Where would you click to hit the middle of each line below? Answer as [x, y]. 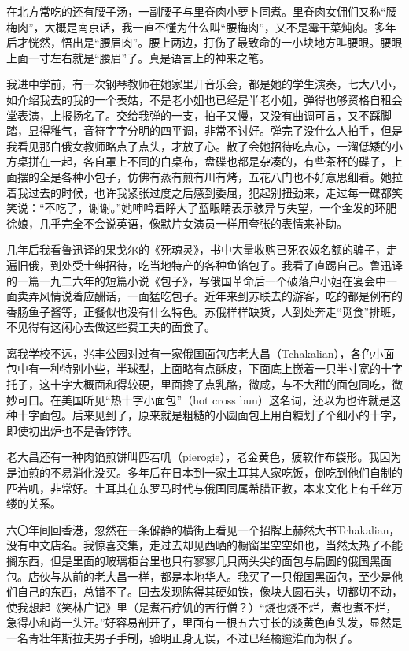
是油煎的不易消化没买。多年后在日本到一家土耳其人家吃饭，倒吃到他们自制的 [204, 472]
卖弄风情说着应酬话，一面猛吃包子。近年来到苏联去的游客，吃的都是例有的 [210, 296]
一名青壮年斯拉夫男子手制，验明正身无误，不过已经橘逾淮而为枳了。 [182, 637]
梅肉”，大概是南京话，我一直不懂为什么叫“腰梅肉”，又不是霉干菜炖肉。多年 [201, 26]
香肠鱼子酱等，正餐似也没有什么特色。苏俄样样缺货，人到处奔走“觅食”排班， [204, 311]
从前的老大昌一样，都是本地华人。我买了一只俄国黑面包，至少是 [226, 576]
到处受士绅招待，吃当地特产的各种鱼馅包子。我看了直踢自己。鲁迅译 [226, 264]
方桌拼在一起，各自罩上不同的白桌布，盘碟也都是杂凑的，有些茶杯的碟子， [199, 161]
